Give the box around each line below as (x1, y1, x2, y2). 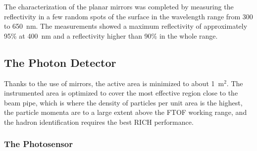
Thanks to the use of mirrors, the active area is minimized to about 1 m (4, 78, 224, 88)
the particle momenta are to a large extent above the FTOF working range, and (4, 107, 247, 117)
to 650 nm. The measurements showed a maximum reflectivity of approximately (4, 21, 248, 31)
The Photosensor (4, 138, 73, 150)
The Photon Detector (4, 54, 116, 70)
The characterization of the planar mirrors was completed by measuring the (4, 1, 234, 11)
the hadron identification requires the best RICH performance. (4, 116, 194, 127)
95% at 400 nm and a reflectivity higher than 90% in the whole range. (4, 30, 218, 41)
